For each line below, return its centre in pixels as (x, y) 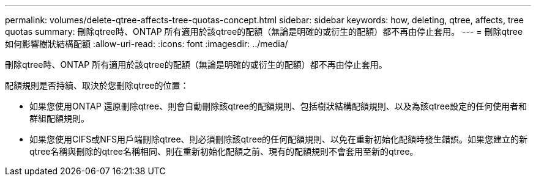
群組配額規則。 (59, 118)
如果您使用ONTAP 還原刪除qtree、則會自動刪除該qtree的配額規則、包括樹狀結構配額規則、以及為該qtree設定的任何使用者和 (278, 106)
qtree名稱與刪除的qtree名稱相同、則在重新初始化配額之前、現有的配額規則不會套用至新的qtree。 (224, 151)
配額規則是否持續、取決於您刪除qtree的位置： (97, 85)
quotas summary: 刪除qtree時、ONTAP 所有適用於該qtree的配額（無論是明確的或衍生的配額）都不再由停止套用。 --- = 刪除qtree (264, 31)
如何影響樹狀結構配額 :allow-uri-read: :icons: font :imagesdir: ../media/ (147, 44)
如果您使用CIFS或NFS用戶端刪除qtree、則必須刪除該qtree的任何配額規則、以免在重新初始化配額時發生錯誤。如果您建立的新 (279, 139)
